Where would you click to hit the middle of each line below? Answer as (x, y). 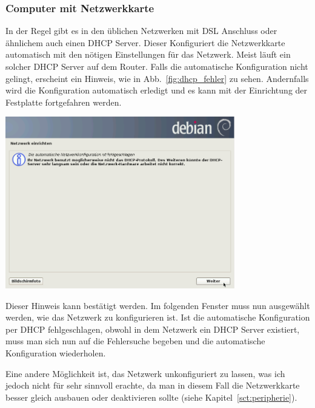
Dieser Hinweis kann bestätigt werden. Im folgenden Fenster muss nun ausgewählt (158, 305)
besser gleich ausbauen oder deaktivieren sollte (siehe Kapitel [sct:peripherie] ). (151, 397)
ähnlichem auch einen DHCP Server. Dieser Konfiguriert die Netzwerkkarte (145, 42)
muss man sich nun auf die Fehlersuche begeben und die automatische (135, 341)
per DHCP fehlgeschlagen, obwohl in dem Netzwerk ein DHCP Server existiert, (153, 329)
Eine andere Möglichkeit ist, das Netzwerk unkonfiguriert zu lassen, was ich (145, 373)
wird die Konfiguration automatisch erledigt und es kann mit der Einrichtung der (157, 90)
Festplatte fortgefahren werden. (64, 102)
